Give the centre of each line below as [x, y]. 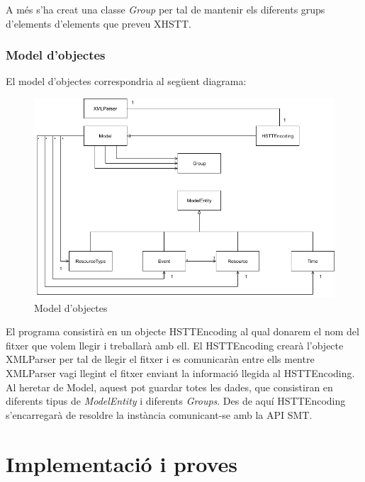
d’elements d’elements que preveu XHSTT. [99, 23]
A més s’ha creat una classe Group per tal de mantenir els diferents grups [165, 9]
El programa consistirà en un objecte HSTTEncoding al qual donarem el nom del [182, 331]
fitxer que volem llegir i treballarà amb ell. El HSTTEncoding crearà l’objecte [175, 345]
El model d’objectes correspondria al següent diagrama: [126, 81]
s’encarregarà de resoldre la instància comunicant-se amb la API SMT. [159, 414]
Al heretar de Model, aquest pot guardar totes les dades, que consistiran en [169, 387]
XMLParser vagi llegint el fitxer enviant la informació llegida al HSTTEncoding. [180, 372]
